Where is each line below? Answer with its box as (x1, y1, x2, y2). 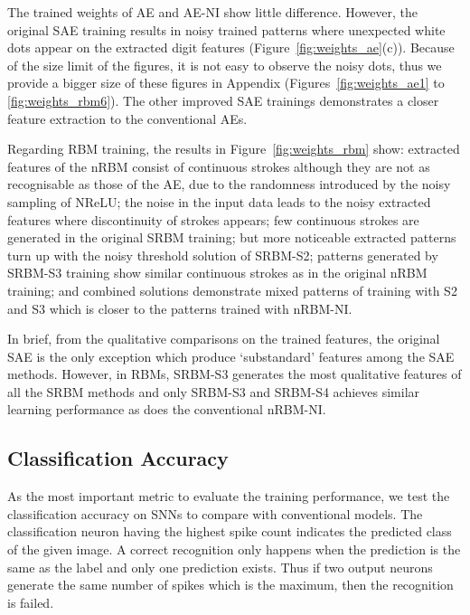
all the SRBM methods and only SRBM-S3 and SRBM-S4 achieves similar (7, 382, 420, 401)
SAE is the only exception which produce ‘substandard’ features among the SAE (7, 346, 455, 365)
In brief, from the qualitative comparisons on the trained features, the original (7, 329, 440, 348)
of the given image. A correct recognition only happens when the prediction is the (7, 540, 461, 559)
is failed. (7, 592, 54, 611)
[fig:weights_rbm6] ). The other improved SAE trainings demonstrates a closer (7, 90, 439, 109)
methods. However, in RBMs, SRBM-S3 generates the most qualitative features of (7, 364, 462, 383)
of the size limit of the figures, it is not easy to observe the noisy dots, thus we (7, 55, 442, 74)
